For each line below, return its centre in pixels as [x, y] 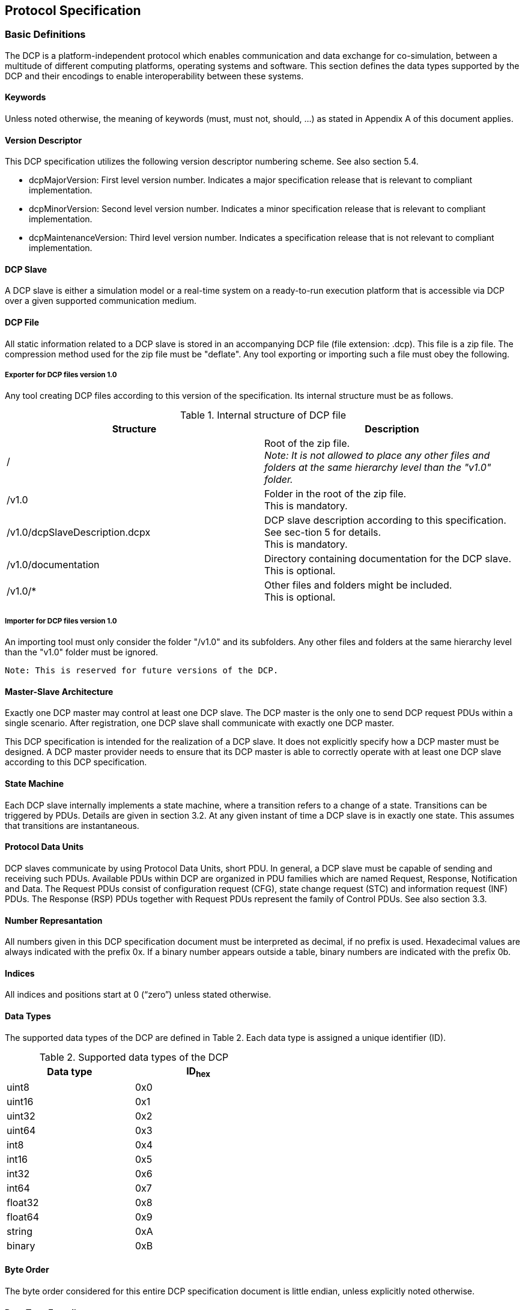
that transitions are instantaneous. [72, 825]
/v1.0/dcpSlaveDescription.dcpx [79, 532]
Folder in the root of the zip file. [335, 494]
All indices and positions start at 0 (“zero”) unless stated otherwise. [138, 995]
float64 [23, 1217]
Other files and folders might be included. [358, 585]
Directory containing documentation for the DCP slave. [388, 559]
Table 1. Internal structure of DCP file [263, 415]
